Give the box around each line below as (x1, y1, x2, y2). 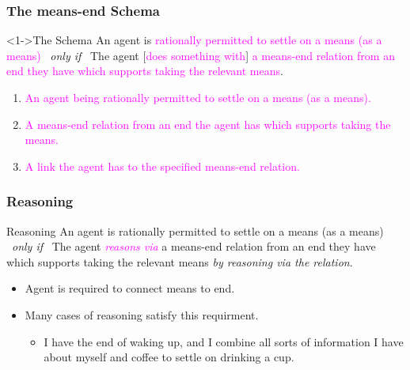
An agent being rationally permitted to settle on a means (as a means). (25, 89, 371, 105)
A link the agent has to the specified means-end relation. (25, 157, 300, 174)
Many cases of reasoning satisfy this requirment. (25, 306, 259, 323)
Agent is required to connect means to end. (25, 280, 235, 296)
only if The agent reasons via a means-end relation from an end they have (12, 238, 376, 255)
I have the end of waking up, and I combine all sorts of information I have (44, 333, 404, 349)
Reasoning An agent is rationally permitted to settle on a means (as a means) (6, 222, 384, 239)
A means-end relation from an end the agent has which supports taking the (25, 115, 391, 132)
